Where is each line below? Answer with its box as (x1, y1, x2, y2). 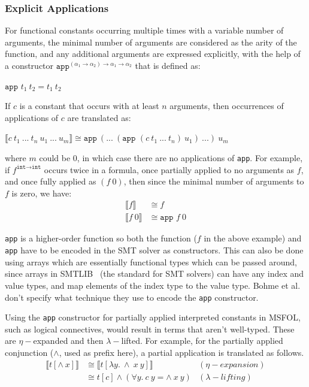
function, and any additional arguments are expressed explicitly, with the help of (5, 47, 301, 60)
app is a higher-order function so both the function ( (5, 232, 197, 244)
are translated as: (67, 111, 131, 123)
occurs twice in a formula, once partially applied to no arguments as (44, 163, 295, 176)
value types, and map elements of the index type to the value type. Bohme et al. (5, 279, 301, 291)
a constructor (5, 59, 54, 71)
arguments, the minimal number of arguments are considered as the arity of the (5, 35, 297, 48)
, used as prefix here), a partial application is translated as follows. (59, 346, 304, 359)
